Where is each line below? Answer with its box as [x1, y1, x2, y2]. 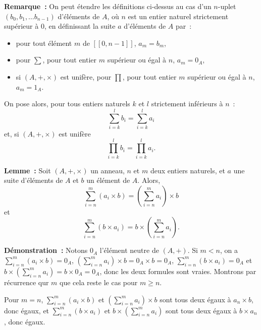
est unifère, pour [60, 71, 112, 82]
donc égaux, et [4, 305, 49, 315]
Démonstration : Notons [4, 245, 88, 255]
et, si [4, 128, 19, 139]
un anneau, [90, 165, 125, 175]
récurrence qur [4, 277, 49, 287]
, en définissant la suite [44, 21, 116, 31]
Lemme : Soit [4, 165, 51, 175]
